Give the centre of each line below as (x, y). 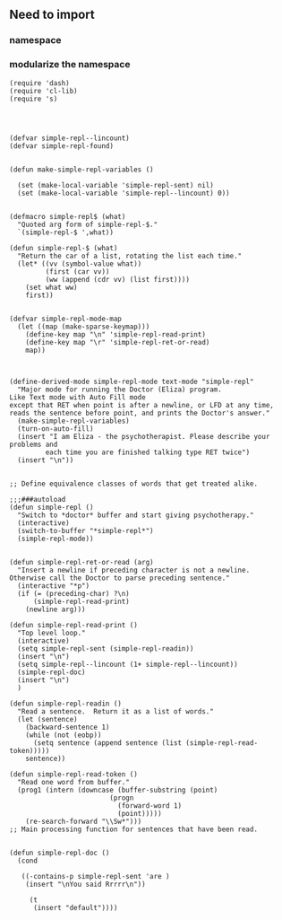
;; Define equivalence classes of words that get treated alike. (133, 484)
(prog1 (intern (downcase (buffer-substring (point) (118, 790)
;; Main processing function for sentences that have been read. (133, 829)
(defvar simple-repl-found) (62, 146)
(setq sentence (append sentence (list (107, 743)
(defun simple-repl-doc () (60, 853)
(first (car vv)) (77, 272)
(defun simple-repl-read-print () (74, 625)
